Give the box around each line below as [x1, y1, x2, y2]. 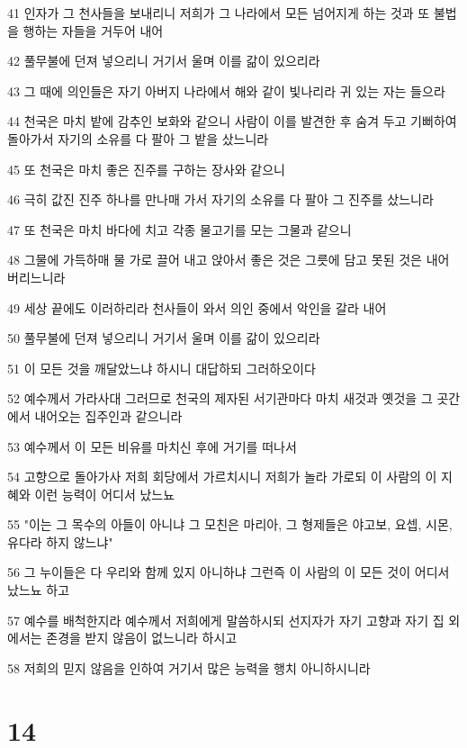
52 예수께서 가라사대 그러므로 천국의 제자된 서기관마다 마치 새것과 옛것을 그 [7, 389, 433, 408]
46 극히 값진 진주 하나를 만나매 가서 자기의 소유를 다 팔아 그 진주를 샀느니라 [7, 190, 434, 209]
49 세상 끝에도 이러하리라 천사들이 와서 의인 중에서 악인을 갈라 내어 [7, 298, 387, 317]
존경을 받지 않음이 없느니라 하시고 [46, 628, 238, 647]
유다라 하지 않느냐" [7, 532, 113, 551]
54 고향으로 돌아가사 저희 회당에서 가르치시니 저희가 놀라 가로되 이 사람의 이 [7, 467, 437, 486]
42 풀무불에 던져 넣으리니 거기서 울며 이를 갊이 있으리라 [7, 51, 320, 70]
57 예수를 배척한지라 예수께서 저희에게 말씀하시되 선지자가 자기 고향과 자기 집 [7, 610, 445, 629]
